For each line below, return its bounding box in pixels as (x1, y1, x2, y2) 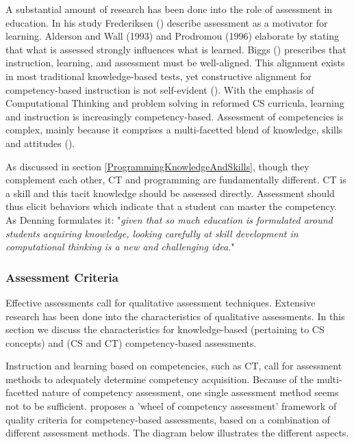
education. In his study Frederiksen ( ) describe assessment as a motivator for (5, 15, 328, 29)
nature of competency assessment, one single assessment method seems (42, 385, 339, 400)
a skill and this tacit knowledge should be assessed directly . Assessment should (5, 185, 335, 200)
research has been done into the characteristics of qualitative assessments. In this (5, 309, 345, 323)
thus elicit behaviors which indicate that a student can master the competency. (5, 199, 337, 213)
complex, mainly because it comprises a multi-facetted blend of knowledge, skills (5, 122, 343, 137)
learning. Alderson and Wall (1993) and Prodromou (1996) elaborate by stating (5, 29, 340, 43)
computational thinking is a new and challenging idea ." (5, 239, 235, 254)
